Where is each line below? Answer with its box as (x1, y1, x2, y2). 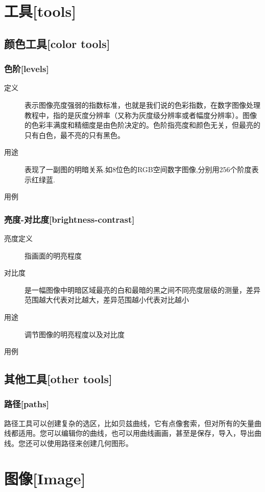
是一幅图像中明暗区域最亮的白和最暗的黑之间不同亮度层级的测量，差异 (25, 284, 260, 295)
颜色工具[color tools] (4, 35, 110, 51)
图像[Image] (4, 467, 86, 488)
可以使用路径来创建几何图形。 (32, 437, 133, 448)
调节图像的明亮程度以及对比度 (25, 329, 125, 339)
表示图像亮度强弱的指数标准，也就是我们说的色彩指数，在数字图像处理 (25, 99, 260, 110)
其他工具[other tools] (4, 371, 112, 387)
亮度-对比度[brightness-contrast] (4, 213, 135, 225)
